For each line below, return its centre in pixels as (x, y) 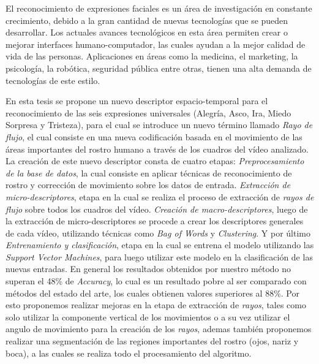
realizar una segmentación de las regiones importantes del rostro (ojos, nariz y (152, 341)
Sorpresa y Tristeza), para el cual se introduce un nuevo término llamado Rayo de (159, 125)
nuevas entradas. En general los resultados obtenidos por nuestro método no (148, 269)
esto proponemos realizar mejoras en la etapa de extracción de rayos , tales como (156, 305)
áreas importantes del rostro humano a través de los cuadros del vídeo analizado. (157, 149)
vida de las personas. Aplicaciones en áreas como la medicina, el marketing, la (152, 56)
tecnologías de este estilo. (53, 80)
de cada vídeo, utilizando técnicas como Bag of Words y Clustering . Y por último (158, 233)
